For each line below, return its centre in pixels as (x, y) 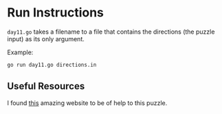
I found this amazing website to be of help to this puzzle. (87, 103)
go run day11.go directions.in (52, 65)
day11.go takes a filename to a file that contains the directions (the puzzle (111, 32)
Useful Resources (46, 86)
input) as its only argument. (46, 38)
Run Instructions (56, 13)
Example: (20, 52)
